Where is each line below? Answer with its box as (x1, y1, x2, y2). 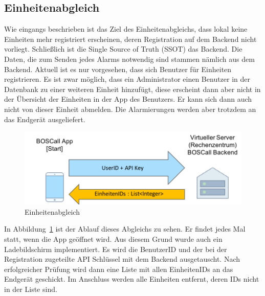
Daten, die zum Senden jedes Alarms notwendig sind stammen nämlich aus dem (4, 53, 255, 64)
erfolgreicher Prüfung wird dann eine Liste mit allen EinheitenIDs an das (4, 263, 233, 274)
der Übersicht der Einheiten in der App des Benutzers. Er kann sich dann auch (4, 94, 252, 104)
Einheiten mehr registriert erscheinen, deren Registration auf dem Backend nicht (4, 33, 257, 44)
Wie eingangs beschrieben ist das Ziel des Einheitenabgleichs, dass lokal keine (4, 24, 248, 34)
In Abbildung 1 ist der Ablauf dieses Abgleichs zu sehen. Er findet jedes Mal (4, 223, 246, 234)
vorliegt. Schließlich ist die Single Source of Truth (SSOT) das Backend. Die (4, 43, 242, 54)
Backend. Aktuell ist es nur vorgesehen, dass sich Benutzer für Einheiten (4, 63, 232, 74)
